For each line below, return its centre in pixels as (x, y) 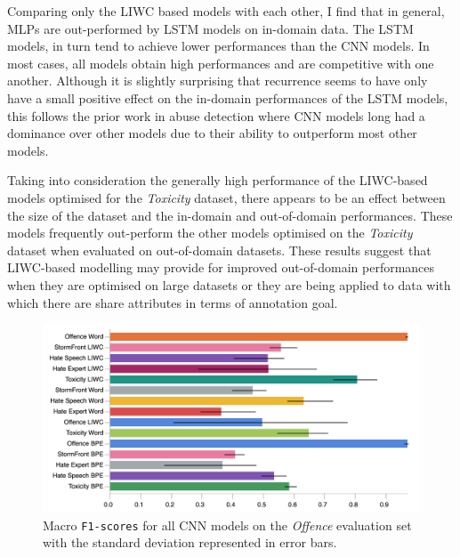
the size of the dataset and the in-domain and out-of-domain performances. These (230, 215)
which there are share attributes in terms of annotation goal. (173, 302)
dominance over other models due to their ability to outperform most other (212, 133)
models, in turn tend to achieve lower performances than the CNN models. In (218, 46)
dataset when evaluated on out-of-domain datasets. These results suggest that (219, 250)
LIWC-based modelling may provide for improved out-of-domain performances (221, 267)
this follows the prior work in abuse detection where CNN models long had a (216, 115)
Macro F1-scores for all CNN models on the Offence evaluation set (227, 525)
